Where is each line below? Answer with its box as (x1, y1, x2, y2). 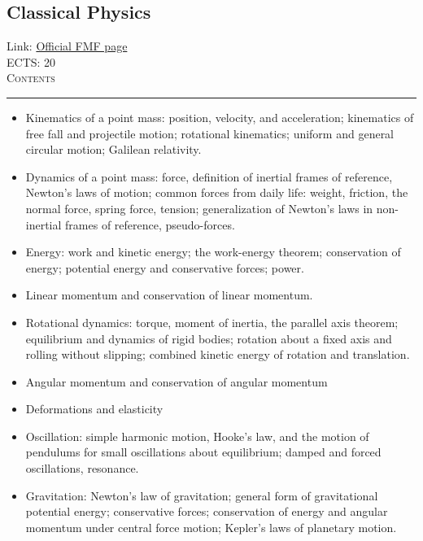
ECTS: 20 (7, 53, 56, 70)
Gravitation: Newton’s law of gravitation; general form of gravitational (25, 486, 378, 504)
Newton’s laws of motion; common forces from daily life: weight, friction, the (25, 184, 408, 201)
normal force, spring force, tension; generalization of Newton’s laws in (25, 199, 373, 216)
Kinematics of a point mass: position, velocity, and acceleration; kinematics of (25, 108, 414, 125)
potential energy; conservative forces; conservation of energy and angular (25, 503, 388, 520)
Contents (7, 69, 55, 86)
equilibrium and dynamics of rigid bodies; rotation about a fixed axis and (25, 329, 392, 347)
